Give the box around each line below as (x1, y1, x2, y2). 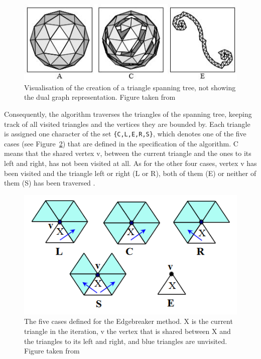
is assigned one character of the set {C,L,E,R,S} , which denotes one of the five (4, 128, 246, 139)
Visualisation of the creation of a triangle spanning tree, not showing (24, 82, 236, 92)
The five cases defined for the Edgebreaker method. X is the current (24, 316, 233, 326)
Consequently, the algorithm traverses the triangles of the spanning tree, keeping (4, 109, 252, 119)
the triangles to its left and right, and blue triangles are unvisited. (24, 335, 227, 346)
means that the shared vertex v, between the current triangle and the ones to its (4, 148, 251, 158)
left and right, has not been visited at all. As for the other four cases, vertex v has (4, 158, 257, 168)
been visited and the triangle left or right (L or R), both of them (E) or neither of (4, 167, 256, 178)
